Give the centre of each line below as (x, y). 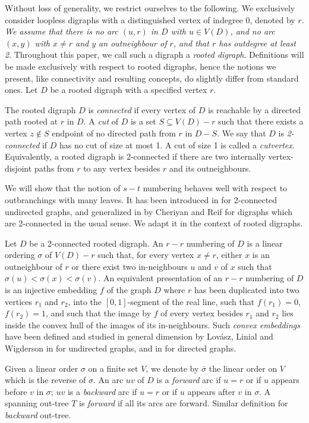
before (16, 391)
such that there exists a (261, 121)
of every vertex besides (202, 313)
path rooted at (31, 121)
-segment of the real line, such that (191, 301)
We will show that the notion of (63, 188)
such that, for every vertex (146, 255)
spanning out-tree (37, 403)
